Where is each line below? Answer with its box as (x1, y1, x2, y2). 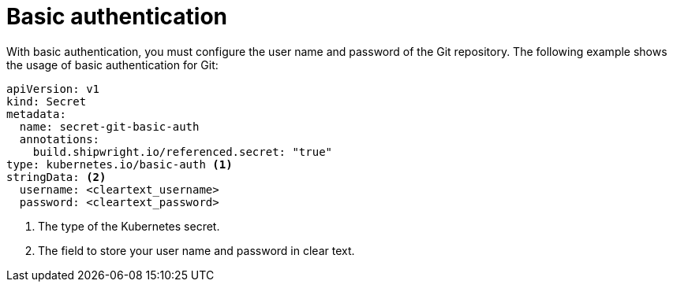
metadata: (6, 107, 66, 120)
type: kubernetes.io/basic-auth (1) (6, 157, 233, 171)
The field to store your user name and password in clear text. (38, 243, 355, 257)
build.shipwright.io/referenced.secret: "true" (32, 145, 333, 158)
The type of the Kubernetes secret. (38, 219, 220, 233)
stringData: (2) (6, 170, 107, 183)
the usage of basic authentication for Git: (6, 57, 219, 72)
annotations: (19, 132, 100, 146)
